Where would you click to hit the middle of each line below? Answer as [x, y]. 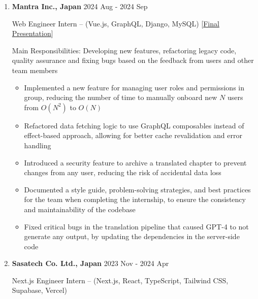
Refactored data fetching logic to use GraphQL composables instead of [134, 125]
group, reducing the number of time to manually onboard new [121, 97]
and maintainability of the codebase [80, 209]
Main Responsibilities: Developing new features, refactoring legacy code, [124, 50]
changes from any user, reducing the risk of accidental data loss [123, 172]
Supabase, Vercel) [40, 290]
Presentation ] [33, 33]
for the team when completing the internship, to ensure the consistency [135, 199]
